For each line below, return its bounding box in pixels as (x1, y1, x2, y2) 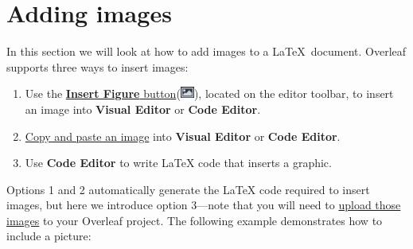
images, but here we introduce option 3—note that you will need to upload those (6, 196, 401, 213)
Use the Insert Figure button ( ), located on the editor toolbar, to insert (25, 85, 394, 102)
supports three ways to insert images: (6, 58, 189, 75)
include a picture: (6, 228, 92, 244)
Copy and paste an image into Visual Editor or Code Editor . (25, 127, 341, 144)
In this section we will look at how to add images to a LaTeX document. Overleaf (6, 43, 407, 60)
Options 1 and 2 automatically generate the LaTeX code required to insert (6, 181, 370, 197)
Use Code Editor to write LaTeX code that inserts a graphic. (25, 154, 332, 171)
